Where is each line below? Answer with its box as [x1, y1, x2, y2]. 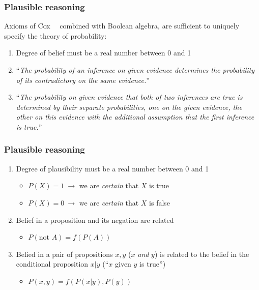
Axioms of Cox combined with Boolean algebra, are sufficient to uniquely [4, 20, 240, 31]
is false [149, 197, 170, 208]
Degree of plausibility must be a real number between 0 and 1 [16, 163, 209, 173]
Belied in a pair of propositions [16, 248, 113, 259]
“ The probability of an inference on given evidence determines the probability [16, 65, 255, 75]
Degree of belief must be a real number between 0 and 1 [16, 47, 191, 58]
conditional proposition [16, 258, 89, 269]
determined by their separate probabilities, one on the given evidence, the [16, 101, 242, 112]
